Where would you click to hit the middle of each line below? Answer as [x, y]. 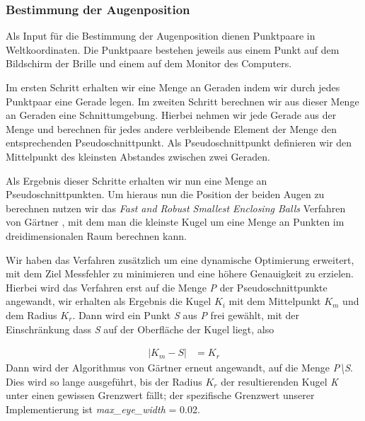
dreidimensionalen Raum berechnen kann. [96, 235]
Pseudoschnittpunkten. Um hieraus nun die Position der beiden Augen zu [165, 194]
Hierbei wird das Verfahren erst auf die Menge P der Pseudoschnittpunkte [167, 287]
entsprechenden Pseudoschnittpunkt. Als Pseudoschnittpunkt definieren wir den [179, 143]
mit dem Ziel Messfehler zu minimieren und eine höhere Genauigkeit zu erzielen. [180, 273]
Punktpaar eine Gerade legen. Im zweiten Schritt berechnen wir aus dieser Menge [182, 101]
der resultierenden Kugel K [279, 381]
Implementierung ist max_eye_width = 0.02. [103, 409]
